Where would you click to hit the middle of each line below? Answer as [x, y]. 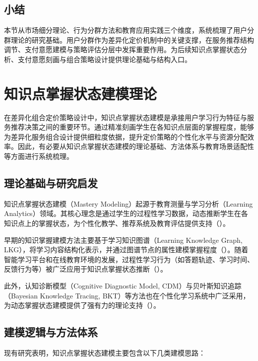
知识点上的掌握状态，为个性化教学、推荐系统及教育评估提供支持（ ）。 [117, 223]
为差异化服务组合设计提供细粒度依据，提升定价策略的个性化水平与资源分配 [126, 136]
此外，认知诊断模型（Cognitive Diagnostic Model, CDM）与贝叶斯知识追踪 [123, 286]
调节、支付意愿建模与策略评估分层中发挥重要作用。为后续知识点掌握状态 [122, 49]
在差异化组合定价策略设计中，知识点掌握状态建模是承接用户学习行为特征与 [126, 117]
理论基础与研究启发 [51, 183]
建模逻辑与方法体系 [51, 332]
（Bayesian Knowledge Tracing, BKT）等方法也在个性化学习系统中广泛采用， [127, 295]
